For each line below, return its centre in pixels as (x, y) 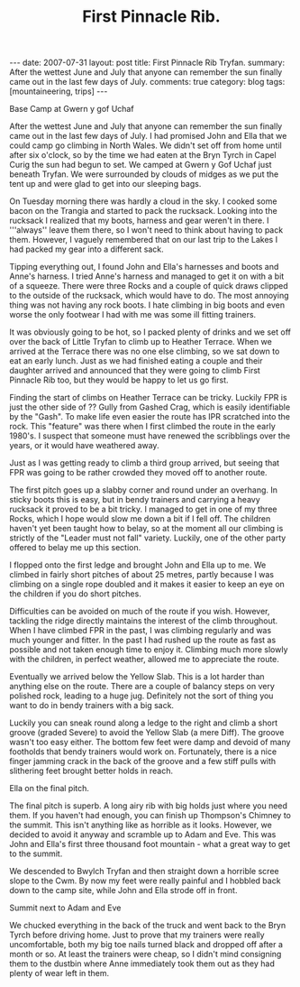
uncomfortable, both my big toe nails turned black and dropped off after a (146, 945)
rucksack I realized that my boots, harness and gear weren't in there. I (139, 221)
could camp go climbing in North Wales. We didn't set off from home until (145, 145)
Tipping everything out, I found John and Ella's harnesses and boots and (144, 267)
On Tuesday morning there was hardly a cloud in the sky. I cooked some (143, 201)
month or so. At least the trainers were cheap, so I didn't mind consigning (145, 955)
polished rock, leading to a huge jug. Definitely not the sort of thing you (141, 696)
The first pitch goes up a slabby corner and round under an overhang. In (143, 490)
